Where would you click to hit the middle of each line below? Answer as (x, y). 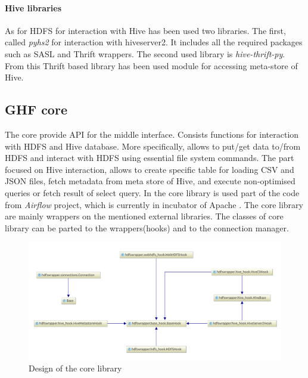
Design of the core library (75, 368)
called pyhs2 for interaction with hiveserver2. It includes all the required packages (154, 42)
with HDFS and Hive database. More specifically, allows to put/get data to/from (153, 146)
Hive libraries (33, 7)
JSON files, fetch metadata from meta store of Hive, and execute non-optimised (150, 181)
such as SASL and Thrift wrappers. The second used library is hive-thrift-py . (145, 53)
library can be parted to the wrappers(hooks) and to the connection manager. (147, 227)
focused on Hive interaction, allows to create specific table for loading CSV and (150, 169)
